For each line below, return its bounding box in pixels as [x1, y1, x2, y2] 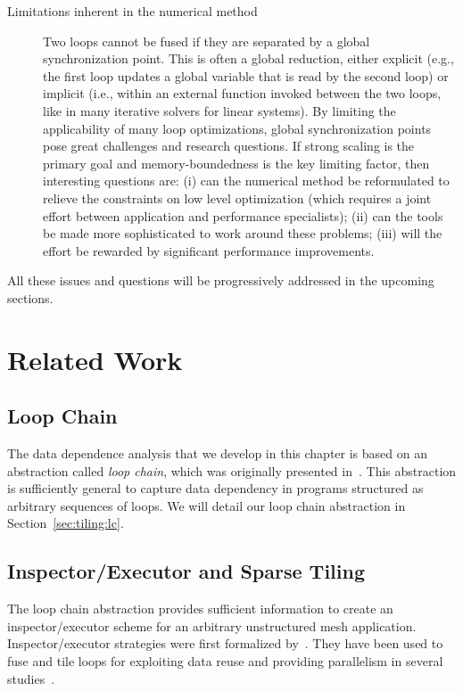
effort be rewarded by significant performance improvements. [43, 241, 375, 259]
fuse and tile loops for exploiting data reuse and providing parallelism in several [7, 652, 443, 670]
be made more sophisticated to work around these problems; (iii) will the [43, 224, 442, 243]
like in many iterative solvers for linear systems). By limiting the [43, 101, 396, 119]
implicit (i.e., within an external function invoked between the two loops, [43, 84, 442, 103]
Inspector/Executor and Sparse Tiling [7, 557, 365, 585]
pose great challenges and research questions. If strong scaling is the [43, 136, 415, 155]
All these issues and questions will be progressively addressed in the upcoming [7, 271, 434, 290]
